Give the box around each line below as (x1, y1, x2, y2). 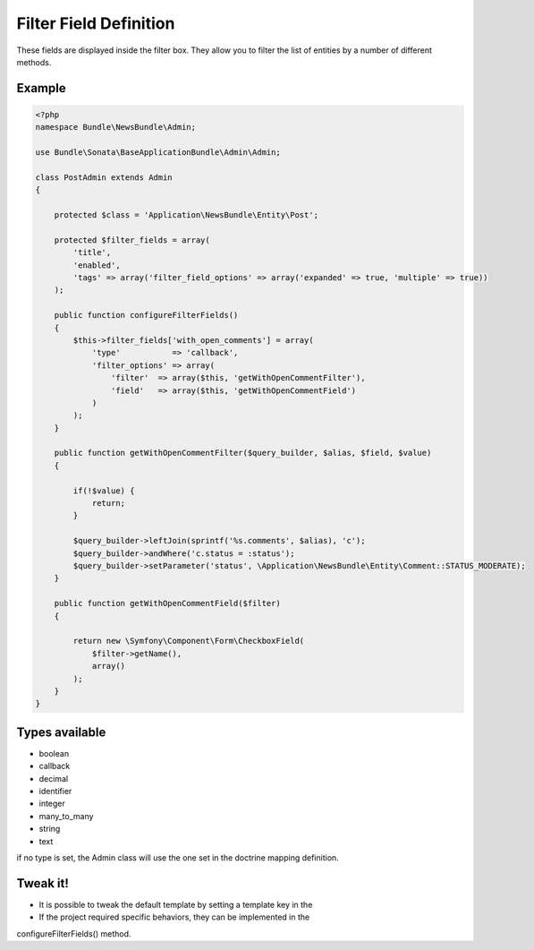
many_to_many (38, 810, 94, 821)
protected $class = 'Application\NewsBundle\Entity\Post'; (54, 210, 319, 220)
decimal (38, 773, 69, 783)
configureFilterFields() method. (16, 928, 131, 939)
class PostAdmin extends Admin (35, 172, 174, 183)
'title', (72, 247, 112, 258)
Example (16, 81, 66, 96)
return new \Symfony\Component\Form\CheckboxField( (72, 636, 305, 646)
